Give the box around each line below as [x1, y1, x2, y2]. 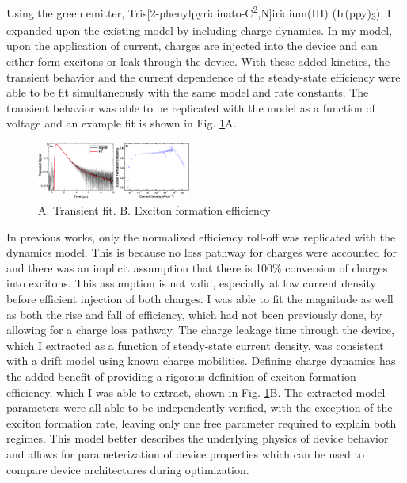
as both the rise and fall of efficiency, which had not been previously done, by [6, 306, 382, 322]
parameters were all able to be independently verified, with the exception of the [6, 399, 393, 416]
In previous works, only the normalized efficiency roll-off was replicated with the [6, 228, 396, 245]
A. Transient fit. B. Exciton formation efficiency [38, 202, 271, 219]
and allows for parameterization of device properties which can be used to [6, 445, 364, 462]
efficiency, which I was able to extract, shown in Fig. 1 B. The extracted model [6, 383, 386, 400]
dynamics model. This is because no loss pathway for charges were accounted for [6, 244, 397, 261]
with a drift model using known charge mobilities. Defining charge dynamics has [6, 352, 396, 369]
